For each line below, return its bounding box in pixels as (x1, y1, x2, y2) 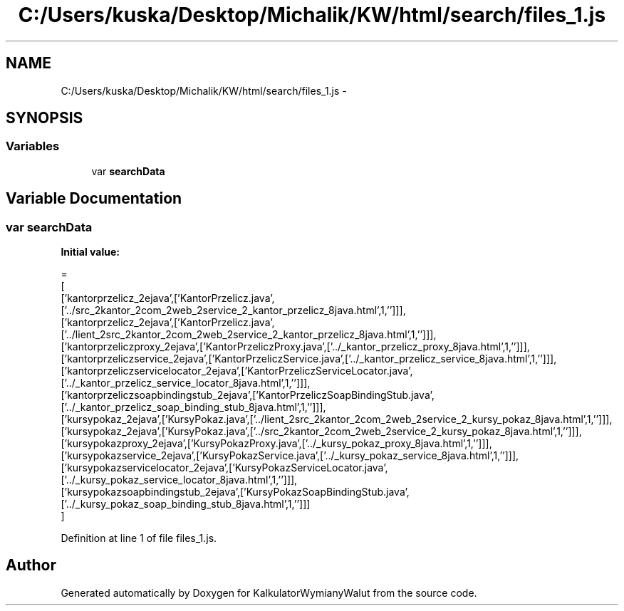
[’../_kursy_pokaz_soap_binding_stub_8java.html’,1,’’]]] (61, 498, 311, 511)
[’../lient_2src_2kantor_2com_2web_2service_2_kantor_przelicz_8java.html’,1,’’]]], (61, 328, 437, 341)
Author (6, 556, 56, 575)
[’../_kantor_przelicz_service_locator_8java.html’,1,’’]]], (61, 377, 311, 390)
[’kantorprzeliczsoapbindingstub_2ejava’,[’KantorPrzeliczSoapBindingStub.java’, (61, 389, 435, 402)
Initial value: (61, 246, 120, 258)
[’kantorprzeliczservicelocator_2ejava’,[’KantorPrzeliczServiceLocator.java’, (61, 365, 413, 377)
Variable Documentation (6, 189, 182, 208)
